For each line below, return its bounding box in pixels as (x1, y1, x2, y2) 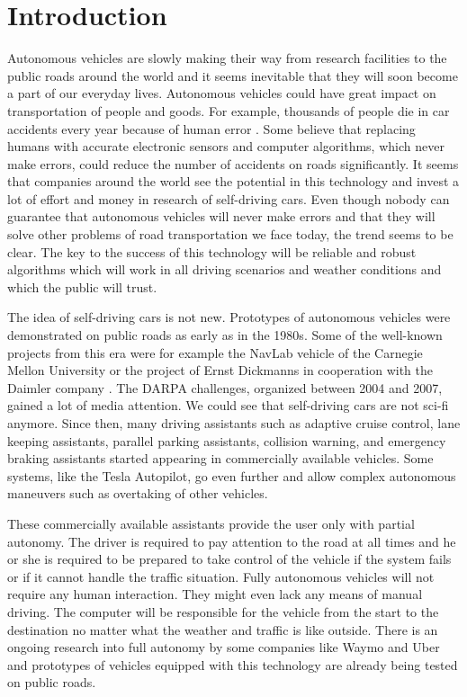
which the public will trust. (7, 277, 157, 296)
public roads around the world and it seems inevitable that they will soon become (7, 66, 458, 85)
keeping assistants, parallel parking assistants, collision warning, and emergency (7, 431, 446, 450)
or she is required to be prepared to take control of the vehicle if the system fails (7, 550, 452, 568)
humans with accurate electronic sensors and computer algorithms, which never (7, 137, 445, 156)
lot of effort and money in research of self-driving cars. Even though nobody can (7, 189, 450, 208)
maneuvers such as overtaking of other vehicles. (7, 484, 268, 503)
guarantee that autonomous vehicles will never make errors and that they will (7, 207, 436, 226)
